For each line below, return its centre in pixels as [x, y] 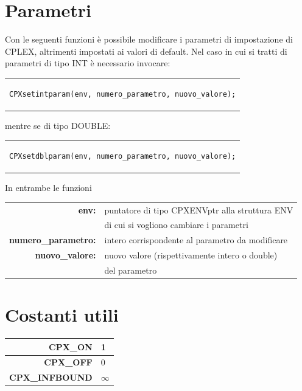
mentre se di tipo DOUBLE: [58, 125]
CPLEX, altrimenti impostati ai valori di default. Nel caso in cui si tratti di [146, 51]
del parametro [131, 270]
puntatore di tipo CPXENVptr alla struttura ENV [199, 209]
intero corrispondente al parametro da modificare [196, 240]
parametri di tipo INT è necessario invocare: [88, 63]
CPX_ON [71, 346]
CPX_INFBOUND [51, 377]
